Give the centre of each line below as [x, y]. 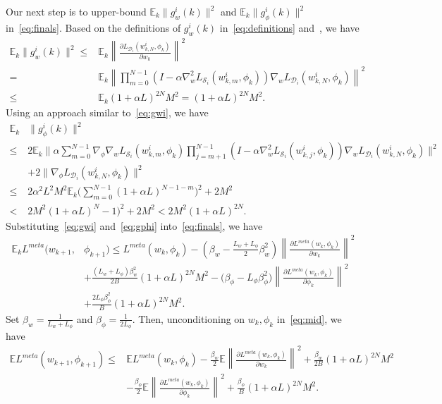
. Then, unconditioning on [189, 318]
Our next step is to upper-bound [76, 11]
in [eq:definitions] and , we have [289, 27]
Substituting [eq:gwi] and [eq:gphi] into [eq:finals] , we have [134, 225]
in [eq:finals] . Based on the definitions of [93, 27]
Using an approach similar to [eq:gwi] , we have [107, 112]
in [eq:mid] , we [309, 318]
